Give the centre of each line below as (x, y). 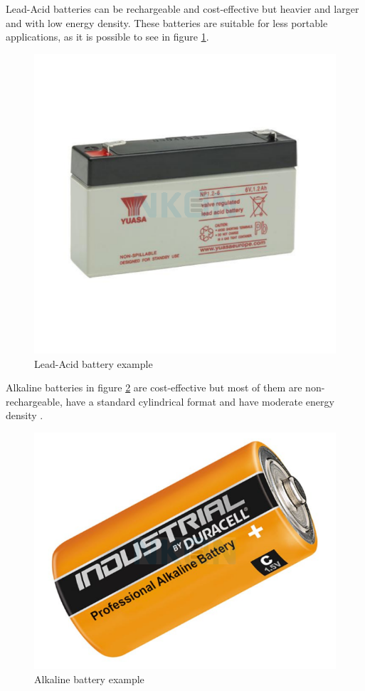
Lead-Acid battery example (94, 363)
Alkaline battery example (89, 679)
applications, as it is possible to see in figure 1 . (107, 37)
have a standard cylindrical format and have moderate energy (200, 401)
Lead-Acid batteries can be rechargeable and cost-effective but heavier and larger (182, 9)
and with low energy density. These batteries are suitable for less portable (167, 22)
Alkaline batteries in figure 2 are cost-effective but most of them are (154, 387)
